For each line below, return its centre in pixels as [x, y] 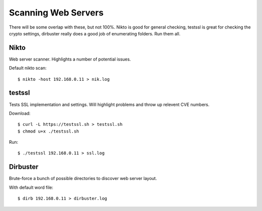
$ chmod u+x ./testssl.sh [49, 131]
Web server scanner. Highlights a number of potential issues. [70, 59]
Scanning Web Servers [56, 13]
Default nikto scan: [28, 68]
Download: [20, 113]
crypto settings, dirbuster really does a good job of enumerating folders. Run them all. [95, 33]
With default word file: [31, 187]
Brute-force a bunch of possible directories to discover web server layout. [83, 179]
